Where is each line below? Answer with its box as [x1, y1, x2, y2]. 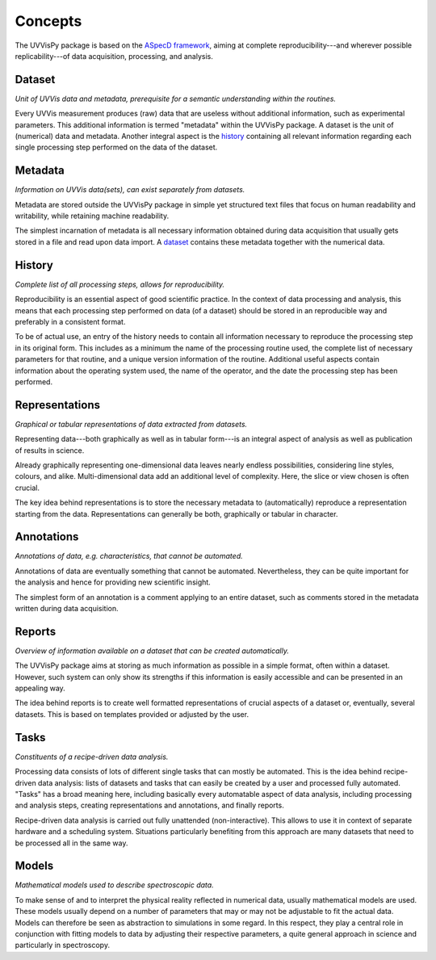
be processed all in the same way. [15, 838, 128, 848]
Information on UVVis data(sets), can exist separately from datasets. [15, 185, 245, 195]
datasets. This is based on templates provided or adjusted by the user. [15, 709, 249, 719]
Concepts [15, 12, 82, 30]
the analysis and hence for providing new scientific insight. [15, 577, 212, 587]
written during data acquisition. [15, 604, 119, 614]
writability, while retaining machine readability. [15, 211, 170, 221]
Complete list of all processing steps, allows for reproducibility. [15, 279, 225, 289]
